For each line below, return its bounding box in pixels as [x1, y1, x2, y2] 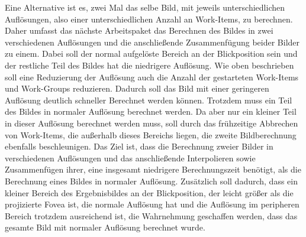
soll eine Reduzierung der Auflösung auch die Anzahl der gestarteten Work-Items [5, 70, 299, 83]
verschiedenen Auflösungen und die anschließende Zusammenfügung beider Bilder [5, 35, 300, 48]
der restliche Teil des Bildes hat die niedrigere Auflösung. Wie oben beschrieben [5, 59, 294, 71]
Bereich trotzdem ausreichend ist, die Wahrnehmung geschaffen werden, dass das [5, 209, 298, 222]
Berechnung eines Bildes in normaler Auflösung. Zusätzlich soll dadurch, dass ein [5, 174, 298, 187]
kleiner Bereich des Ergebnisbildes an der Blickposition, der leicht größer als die [5, 186, 294, 199]
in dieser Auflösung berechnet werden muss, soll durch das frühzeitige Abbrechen [5, 116, 298, 129]
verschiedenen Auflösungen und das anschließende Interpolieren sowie [5, 151, 256, 164]
